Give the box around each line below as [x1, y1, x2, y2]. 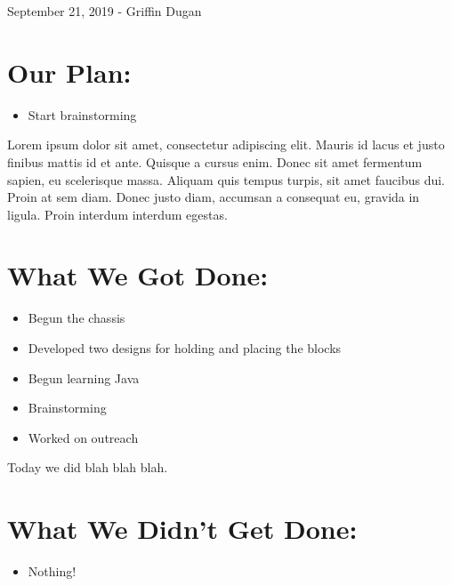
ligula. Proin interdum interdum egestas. [7, 205, 228, 223]
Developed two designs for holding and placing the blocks [28, 339, 342, 357]
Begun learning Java [28, 368, 140, 387]
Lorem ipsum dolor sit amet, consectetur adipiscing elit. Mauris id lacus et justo [7, 135, 445, 154]
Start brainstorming [28, 105, 137, 124]
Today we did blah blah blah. [7, 458, 168, 477]
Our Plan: [7, 53, 132, 90]
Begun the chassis [28, 309, 125, 327]
